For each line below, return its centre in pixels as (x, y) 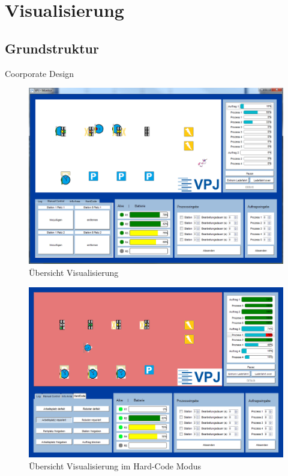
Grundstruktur (52, 48)
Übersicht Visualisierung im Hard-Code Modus (115, 465)
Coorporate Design (40, 73)
